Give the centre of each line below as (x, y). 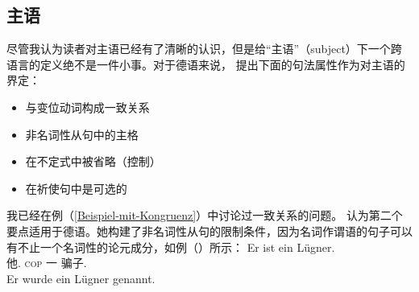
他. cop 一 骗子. (47, 263)
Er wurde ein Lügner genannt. (81, 278)
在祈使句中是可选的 (76, 188)
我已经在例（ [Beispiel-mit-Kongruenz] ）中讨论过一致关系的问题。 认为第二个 (205, 215)
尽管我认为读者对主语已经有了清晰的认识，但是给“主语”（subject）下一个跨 (204, 49)
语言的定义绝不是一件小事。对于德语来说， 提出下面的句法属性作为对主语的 (206, 64)
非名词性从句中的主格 (82, 134)
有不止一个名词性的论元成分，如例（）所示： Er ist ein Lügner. (171, 247)
